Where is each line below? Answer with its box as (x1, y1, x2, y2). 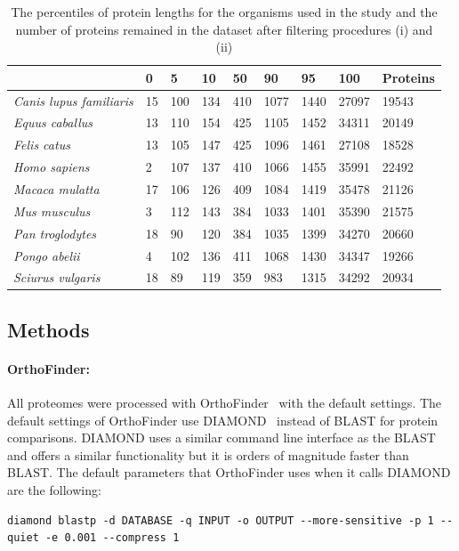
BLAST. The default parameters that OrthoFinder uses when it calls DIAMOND (7, 463, 451, 482)
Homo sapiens (13, 158, 90, 176)
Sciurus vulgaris (13, 268, 101, 287)
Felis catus (13, 135, 70, 154)
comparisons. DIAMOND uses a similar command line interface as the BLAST (7, 428, 436, 447)
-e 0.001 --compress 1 (44, 531, 180, 545)
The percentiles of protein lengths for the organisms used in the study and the (11, 3, 438, 20)
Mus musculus (13, 201, 91, 220)
